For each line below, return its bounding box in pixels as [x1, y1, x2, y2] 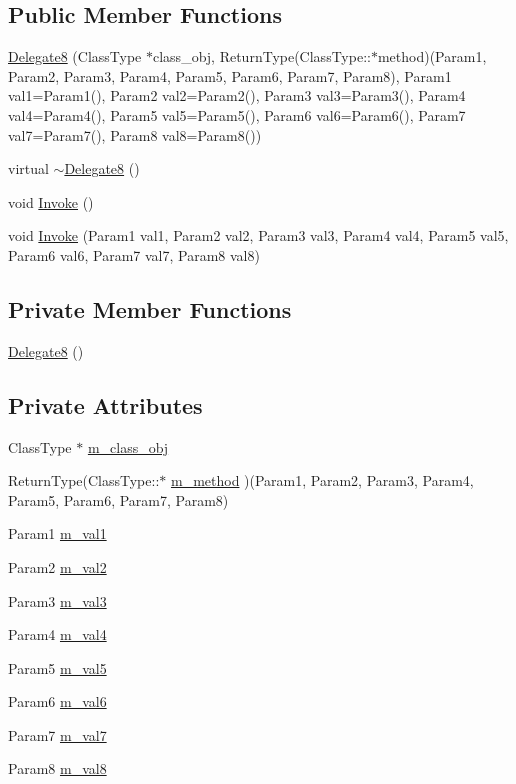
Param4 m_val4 [8, 624, 107, 645]
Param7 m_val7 [8, 724, 107, 745]
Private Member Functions [8, 293, 292, 324]
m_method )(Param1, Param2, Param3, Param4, [170, 470, 474, 491]
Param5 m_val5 [8, 657, 107, 678]
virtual [8, 158, 49, 179]
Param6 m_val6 [8, 691, 107, 712]
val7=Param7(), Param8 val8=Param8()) [8, 124, 262, 145]
